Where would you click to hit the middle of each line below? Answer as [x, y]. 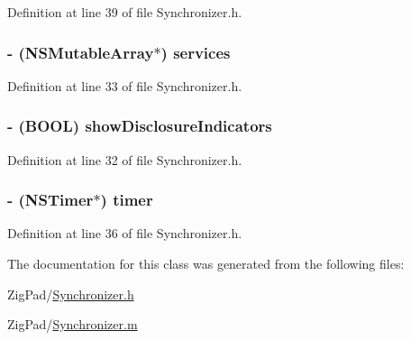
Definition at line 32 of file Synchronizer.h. [125, 159]
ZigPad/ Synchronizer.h [71, 294]
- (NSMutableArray [81, 52]
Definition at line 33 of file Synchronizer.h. [125, 85]
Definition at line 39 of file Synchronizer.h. [125, 12]
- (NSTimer [50, 200]
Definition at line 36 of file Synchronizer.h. [125, 233]
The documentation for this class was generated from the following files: [206, 264]
